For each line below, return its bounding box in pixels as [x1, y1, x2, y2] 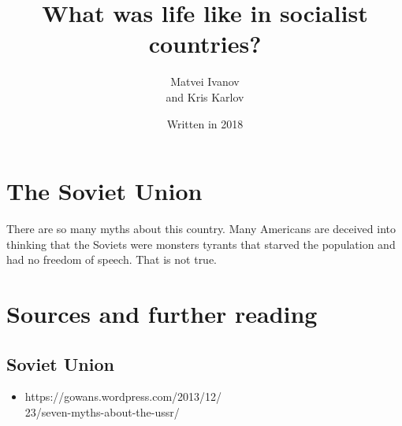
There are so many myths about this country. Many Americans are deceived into [6, 220, 396, 237]
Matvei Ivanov [170, 73, 240, 90]
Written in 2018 [166, 115, 244, 132]
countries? [148, 28, 262, 60]
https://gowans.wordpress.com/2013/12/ [24, 388, 222, 405]
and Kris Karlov [166, 88, 244, 105]
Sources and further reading [6, 298, 318, 329]
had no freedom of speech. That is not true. [6, 251, 218, 268]
